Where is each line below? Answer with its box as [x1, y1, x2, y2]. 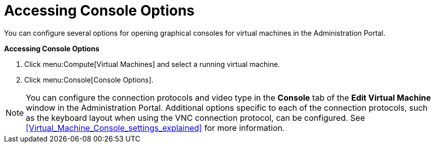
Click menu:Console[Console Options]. [24, 75, 154, 84]
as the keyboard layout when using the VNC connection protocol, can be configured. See [26, 112, 365, 123]
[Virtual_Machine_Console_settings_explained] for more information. [26, 122, 285, 133]
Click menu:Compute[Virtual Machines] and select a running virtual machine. [24, 59, 280, 68]
